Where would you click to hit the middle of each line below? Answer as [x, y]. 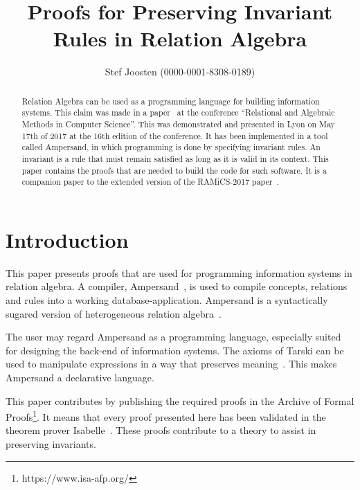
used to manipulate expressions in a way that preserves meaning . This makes [171, 364]
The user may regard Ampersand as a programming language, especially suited [173, 337]
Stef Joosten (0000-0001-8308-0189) [180, 72]
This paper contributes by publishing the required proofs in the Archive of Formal [180, 400]
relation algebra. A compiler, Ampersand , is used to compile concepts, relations [177, 286]
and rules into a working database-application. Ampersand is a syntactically [167, 300]
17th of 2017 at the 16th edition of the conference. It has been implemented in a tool [175, 135]
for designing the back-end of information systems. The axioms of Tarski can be [175, 350]
